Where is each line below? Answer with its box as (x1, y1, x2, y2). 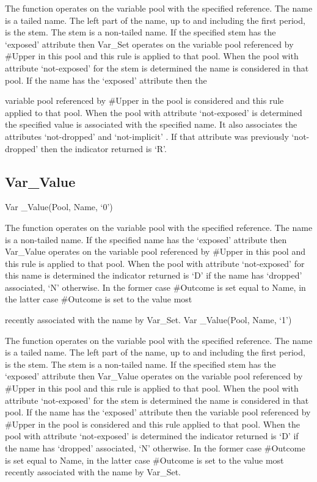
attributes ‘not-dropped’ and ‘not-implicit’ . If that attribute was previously (5, 130, 289, 142)
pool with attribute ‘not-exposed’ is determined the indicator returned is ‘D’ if (5, 429, 299, 442)
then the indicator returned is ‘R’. (40, 142, 167, 155)
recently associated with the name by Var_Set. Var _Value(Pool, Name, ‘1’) (5, 313, 292, 326)
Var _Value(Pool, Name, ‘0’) (5, 200, 113, 213)
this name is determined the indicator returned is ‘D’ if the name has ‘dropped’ (5, 269, 302, 282)
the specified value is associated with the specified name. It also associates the (5, 118, 297, 131)
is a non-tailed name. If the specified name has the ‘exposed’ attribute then (5, 233, 287, 246)
